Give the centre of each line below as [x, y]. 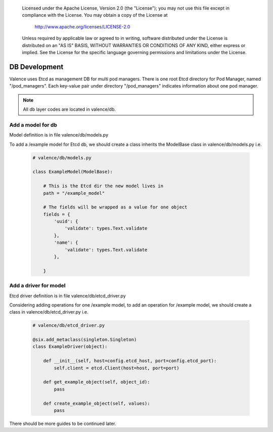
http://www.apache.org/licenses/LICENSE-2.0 [82, 27]
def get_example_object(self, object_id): [97, 382]
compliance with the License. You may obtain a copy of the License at [95, 15]
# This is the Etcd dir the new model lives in [103, 186]
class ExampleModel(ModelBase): [73, 172]
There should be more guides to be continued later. [63, 423]
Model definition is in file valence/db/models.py [59, 135]
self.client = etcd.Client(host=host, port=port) [117, 368]
